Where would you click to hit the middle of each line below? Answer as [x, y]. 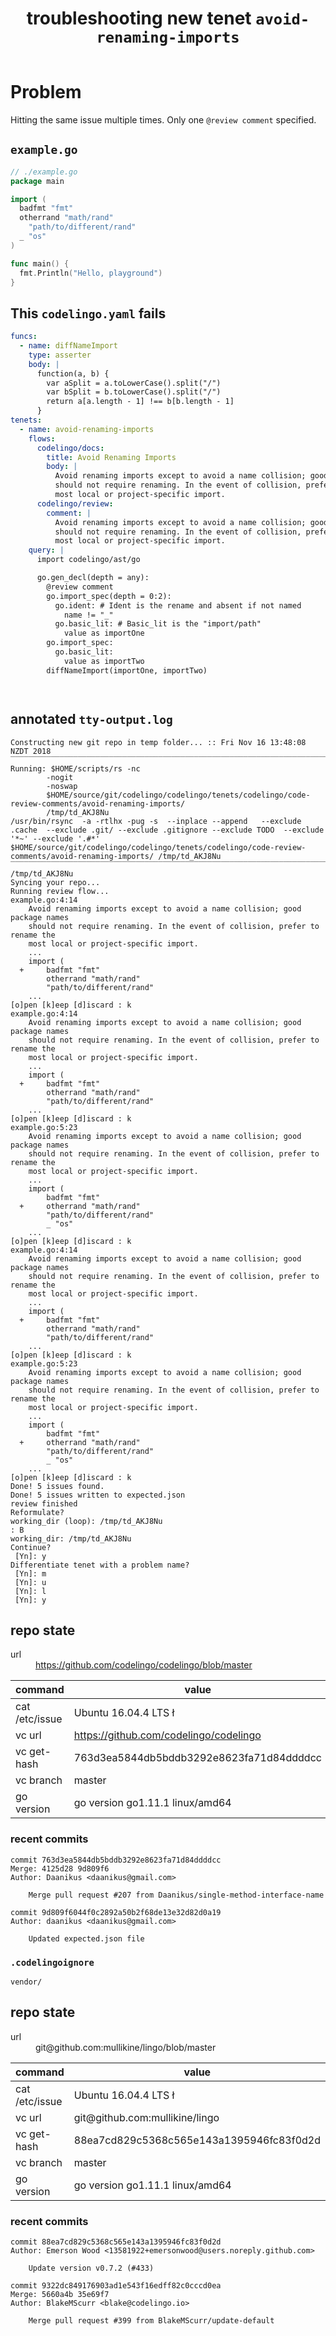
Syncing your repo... [55, 882]
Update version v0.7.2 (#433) [91, 2268]
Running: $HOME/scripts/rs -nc [75, 768]
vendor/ [26, 1982]
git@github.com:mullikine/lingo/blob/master [126, 2047]
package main [37, 181]
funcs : [24, 337]
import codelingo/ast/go [88, 560]
